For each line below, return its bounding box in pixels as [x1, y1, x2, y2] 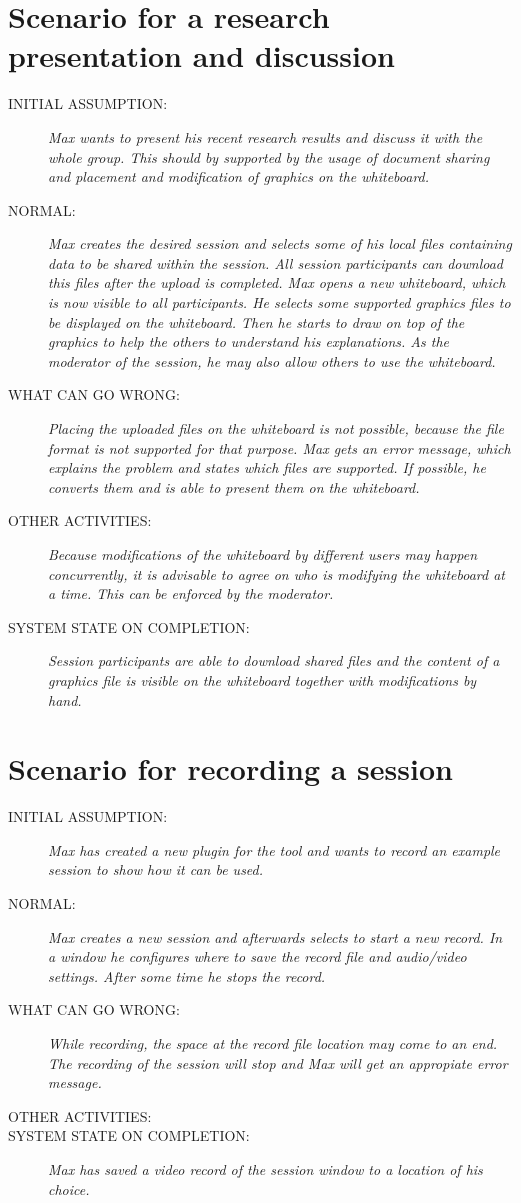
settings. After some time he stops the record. [48, 965, 326, 986]
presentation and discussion [8, 35, 395, 76]
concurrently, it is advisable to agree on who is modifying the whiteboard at [48, 563, 505, 584]
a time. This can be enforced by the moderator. [48, 583, 334, 604]
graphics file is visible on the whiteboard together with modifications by [48, 669, 477, 690]
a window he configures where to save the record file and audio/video [48, 946, 467, 967]
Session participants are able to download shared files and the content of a [48, 650, 500, 671]
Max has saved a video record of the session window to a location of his [48, 1159, 483, 1179]
